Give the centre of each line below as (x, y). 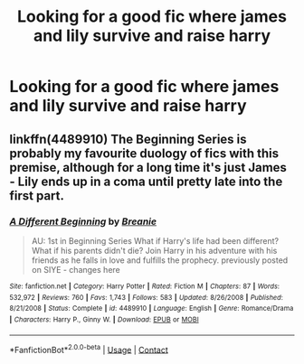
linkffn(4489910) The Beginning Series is (128, 139)
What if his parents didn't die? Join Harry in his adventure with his (154, 250)
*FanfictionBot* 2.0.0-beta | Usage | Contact (89, 349)
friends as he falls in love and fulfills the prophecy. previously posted (160, 260)
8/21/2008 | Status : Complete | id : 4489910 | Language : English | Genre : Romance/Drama (152, 309)
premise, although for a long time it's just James (148, 168)
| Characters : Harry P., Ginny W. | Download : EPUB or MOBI (104, 319)
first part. (37, 196)
